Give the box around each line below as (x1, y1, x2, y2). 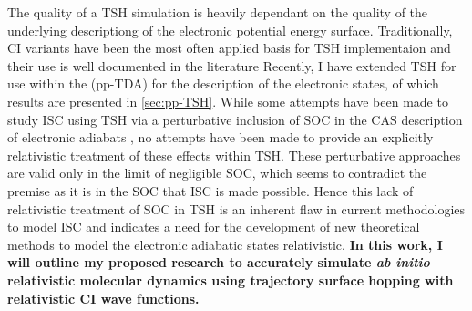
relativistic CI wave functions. (7, 288, 200, 307)
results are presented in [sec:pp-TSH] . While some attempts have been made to (7, 91, 448, 110)
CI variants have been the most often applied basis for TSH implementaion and (7, 38, 451, 57)
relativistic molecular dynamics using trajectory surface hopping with (7, 270, 454, 289)
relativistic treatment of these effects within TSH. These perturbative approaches (7, 145, 461, 164)
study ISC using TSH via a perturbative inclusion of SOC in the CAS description (7, 109, 463, 129)
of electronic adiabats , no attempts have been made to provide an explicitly (7, 128, 434, 147)
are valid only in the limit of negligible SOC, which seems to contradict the (7, 163, 427, 182)
